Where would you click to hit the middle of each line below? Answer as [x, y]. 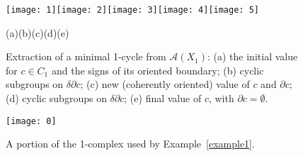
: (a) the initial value [253, 56]
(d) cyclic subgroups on [56, 98]
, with [221, 98]
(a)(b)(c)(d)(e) [38, 32]
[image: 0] [31, 121]
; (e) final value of [163, 98]
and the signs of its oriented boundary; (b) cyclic [158, 70]
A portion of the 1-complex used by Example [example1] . [130, 144]
